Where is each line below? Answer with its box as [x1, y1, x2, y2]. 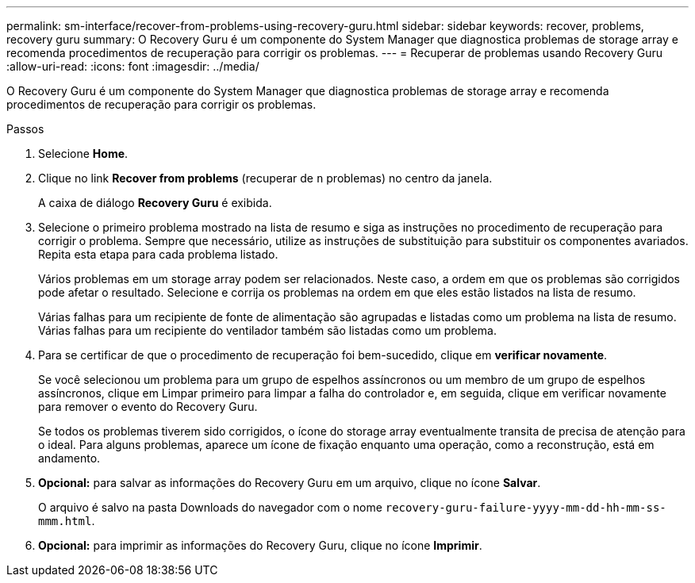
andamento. [38, 451, 101, 465]
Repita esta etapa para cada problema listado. [38, 247, 278, 261]
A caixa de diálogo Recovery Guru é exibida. [38, 196, 272, 209]
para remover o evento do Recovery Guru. [38, 400, 258, 413]
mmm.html [38, 515, 92, 527]
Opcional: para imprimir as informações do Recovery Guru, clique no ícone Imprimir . [38, 539, 482, 552]
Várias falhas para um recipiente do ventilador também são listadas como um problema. [38, 324, 497, 337]
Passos [6, 122, 44, 136]
